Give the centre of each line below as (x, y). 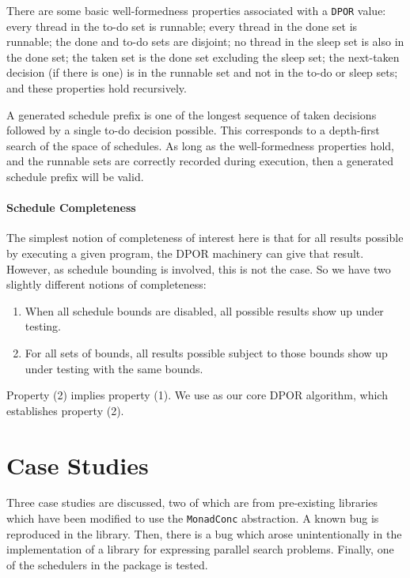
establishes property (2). (65, 410)
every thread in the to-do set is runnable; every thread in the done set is (182, 26)
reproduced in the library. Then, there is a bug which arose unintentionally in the (204, 533)
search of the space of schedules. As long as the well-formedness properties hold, (201, 145)
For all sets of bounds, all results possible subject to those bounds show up (206, 352)
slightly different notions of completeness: (106, 284)
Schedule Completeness (71, 208)
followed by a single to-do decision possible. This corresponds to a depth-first (193, 130)
